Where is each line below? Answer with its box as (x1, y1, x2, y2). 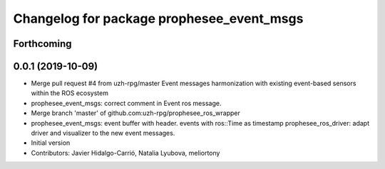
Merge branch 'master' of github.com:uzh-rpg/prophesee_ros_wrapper (31, 109, 240, 117)
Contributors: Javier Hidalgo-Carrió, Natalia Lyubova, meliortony (31, 148, 220, 157)
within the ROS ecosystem (31, 89, 108, 97)
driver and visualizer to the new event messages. (31, 129, 175, 138)
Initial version (31, 138, 71, 147)
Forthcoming (13, 38, 72, 50)
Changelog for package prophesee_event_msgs (13, 11, 304, 26)
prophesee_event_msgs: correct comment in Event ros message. (31, 99, 222, 107)
